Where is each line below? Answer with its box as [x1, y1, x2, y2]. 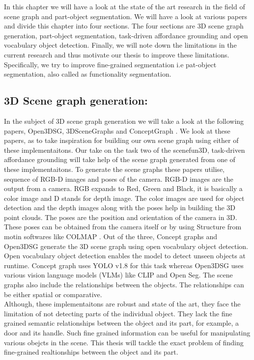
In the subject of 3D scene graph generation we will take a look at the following [4, 115, 244, 126]
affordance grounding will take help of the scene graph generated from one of [4, 154, 235, 165]
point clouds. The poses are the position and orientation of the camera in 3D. [4, 212, 237, 222]
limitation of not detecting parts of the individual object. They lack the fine [4, 308, 232, 318]
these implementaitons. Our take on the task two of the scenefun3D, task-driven [4, 144, 245, 155]
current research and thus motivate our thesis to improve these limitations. [4, 49, 229, 59]
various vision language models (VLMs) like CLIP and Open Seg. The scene [4, 270, 233, 280]
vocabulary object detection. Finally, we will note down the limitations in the [4, 40, 237, 50]
